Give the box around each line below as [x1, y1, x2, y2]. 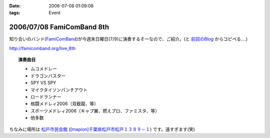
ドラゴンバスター [30, 72, 66, 78]
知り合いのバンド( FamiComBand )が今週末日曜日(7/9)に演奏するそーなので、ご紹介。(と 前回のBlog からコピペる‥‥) [9, 36, 248, 42]
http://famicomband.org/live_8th [9, 45, 76, 51]
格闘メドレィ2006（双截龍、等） [30, 100, 98, 107]
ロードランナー [30, 94, 61, 100]
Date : [9, 3, 21, 8]
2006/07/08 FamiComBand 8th [9, 23, 109, 31]
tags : [9, 10, 20, 16]
